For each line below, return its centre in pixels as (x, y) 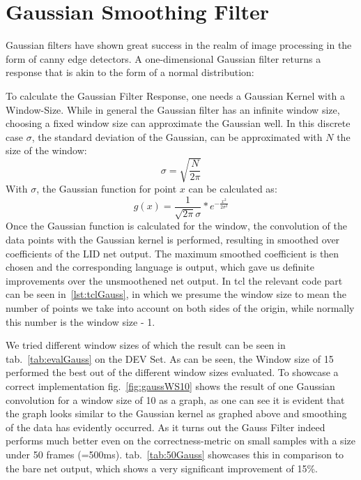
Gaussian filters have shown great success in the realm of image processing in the (179, 45)
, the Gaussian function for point (107, 189)
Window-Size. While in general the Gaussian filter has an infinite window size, (173, 109)
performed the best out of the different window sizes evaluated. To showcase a (172, 372)
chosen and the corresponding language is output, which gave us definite (160, 267)
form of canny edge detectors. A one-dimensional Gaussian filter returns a (163, 58)
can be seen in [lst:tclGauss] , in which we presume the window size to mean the (176, 294)
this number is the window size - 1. (80, 321)
